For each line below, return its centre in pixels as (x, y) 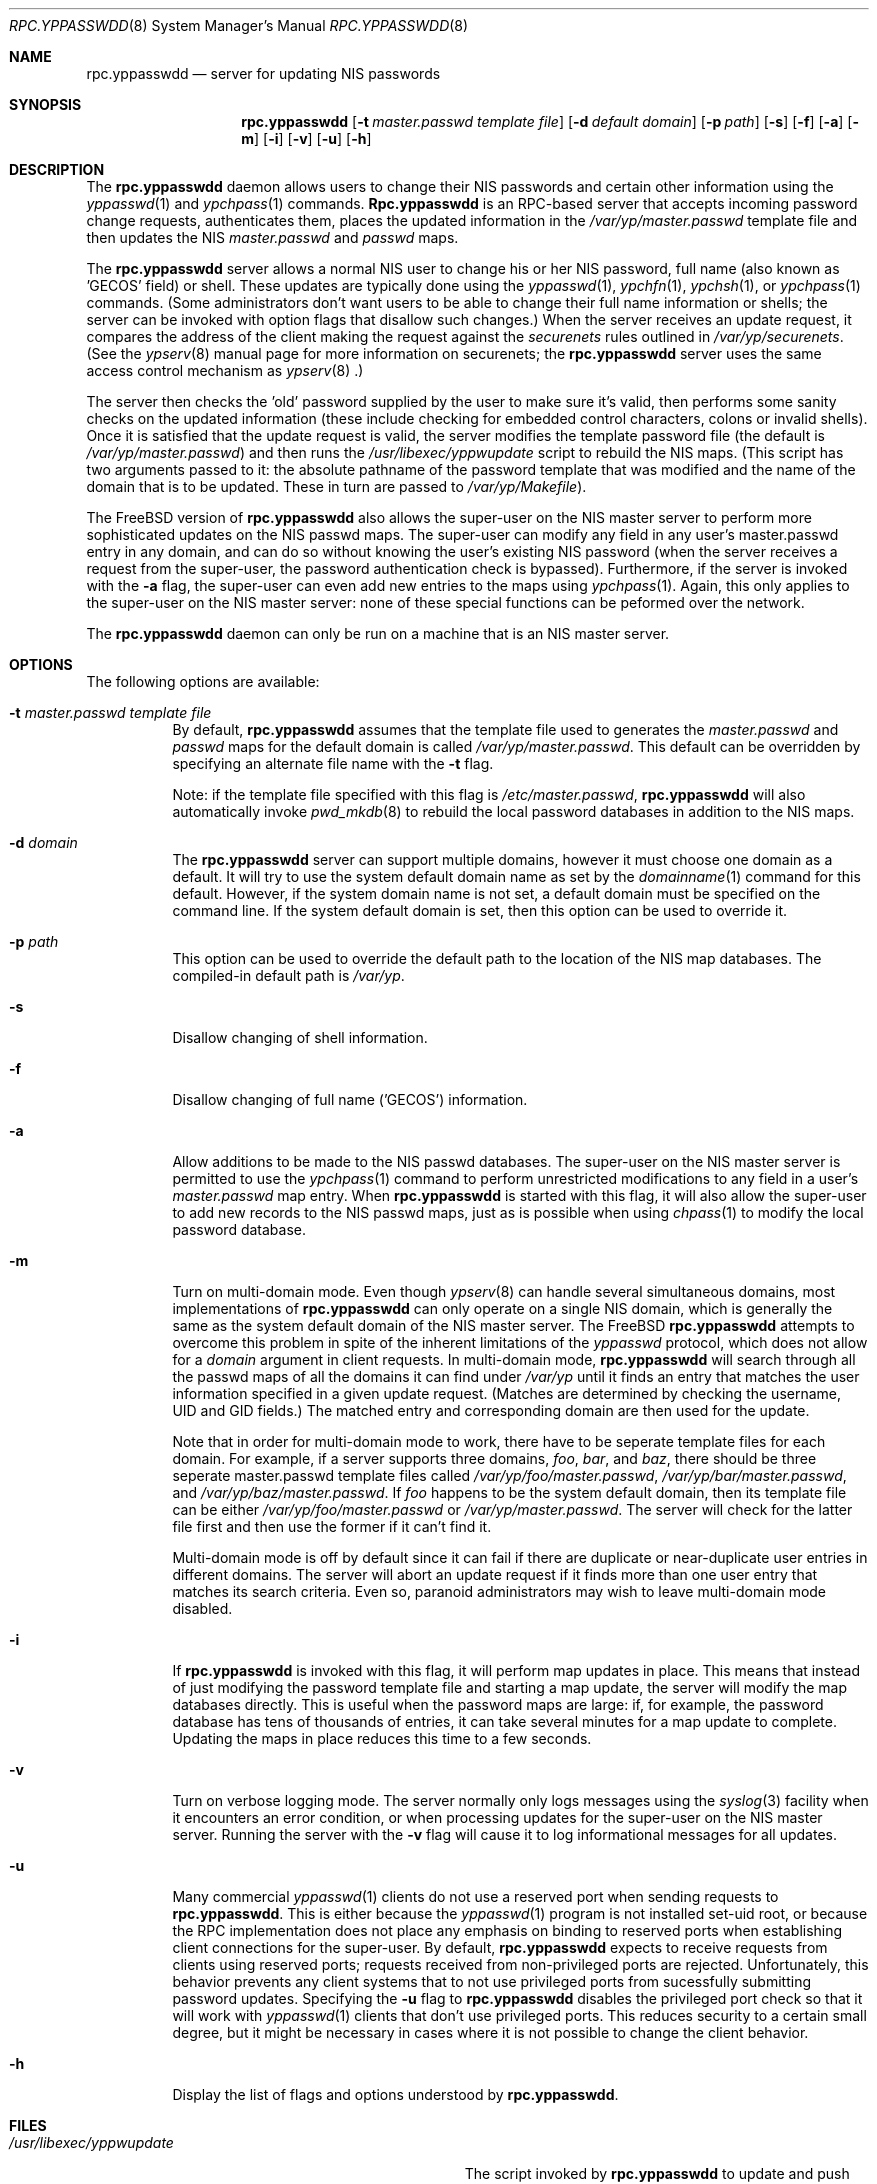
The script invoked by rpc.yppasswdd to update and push (657, 2173)
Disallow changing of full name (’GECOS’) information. (350, 1099)
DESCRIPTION (57, 169)
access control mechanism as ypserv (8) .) (225, 370)
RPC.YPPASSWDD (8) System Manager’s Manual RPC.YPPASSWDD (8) (239, 25)
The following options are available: (203, 681)
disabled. (202, 1608)
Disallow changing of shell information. (300, 1037)
